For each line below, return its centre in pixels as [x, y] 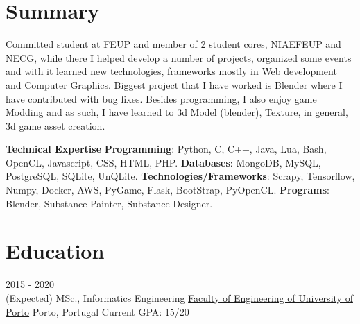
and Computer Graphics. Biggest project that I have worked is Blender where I [174, 84]
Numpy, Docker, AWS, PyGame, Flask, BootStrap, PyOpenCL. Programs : [168, 190]
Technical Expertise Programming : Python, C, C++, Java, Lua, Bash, [166, 149]
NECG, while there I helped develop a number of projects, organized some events [179, 57]
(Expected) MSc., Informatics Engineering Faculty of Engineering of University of [179, 297]
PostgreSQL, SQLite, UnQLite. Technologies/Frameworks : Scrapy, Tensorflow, [180, 176]
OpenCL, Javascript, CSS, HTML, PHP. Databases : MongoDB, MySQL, [163, 162]
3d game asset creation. [55, 125]
